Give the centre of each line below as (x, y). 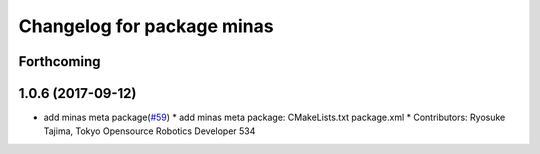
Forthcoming (59, 61)
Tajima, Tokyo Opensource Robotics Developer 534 (149, 131)
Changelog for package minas (146, 26)
